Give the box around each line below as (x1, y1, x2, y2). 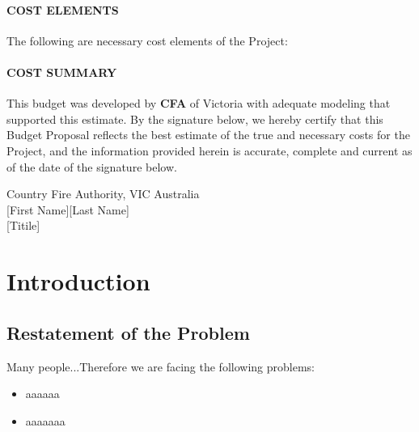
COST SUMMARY (6, 63, 117, 80)
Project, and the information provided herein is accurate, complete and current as (6, 142, 413, 159)
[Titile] (6, 217, 40, 234)
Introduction (6, 265, 150, 298)
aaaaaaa (25, 412, 66, 429)
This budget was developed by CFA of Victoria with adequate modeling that (6, 95, 391, 112)
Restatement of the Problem (6, 320, 250, 345)
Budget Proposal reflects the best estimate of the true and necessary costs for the (6, 126, 410, 143)
